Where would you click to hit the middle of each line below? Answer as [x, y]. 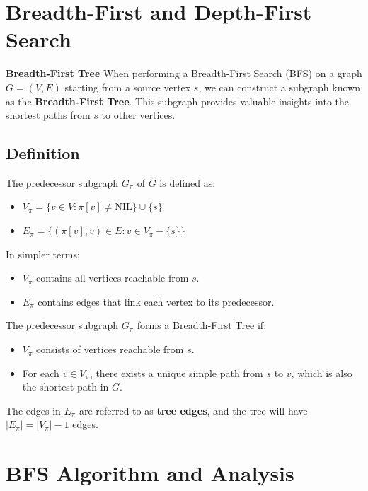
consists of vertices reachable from [110, 349]
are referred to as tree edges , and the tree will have [193, 410]
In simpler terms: [43, 254]
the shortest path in [65, 387]
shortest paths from [48, 115]
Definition [43, 153]
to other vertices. [138, 115]
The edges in [33, 410]
